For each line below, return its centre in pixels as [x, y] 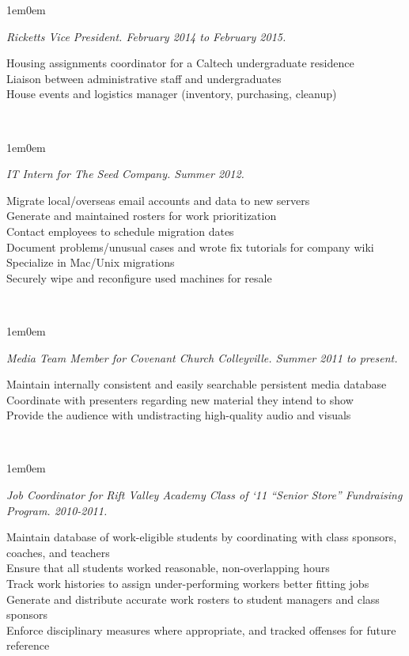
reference [28, 645]
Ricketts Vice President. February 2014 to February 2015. [146, 36]
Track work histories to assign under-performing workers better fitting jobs [188, 584]
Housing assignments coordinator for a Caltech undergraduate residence [180, 63]
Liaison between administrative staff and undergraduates [144, 78]
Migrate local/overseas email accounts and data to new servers [158, 200]
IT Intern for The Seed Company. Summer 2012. [125, 174]
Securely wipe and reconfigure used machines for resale [139, 277]
